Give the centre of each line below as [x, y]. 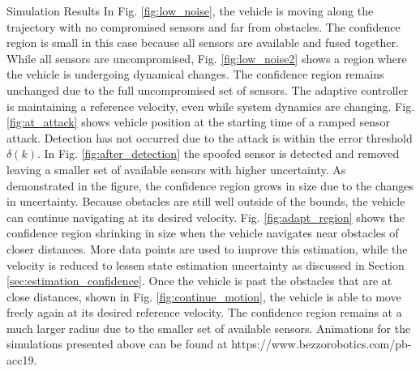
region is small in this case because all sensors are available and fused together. [203, 43]
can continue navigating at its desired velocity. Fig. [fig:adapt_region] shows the [206, 217]
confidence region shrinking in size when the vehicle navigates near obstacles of [203, 233]
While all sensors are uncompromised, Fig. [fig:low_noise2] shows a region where [207, 58]
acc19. [22, 360]
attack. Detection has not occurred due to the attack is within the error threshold [210, 137]
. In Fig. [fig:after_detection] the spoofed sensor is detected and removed [218, 154]
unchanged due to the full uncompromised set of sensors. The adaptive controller [208, 90]
